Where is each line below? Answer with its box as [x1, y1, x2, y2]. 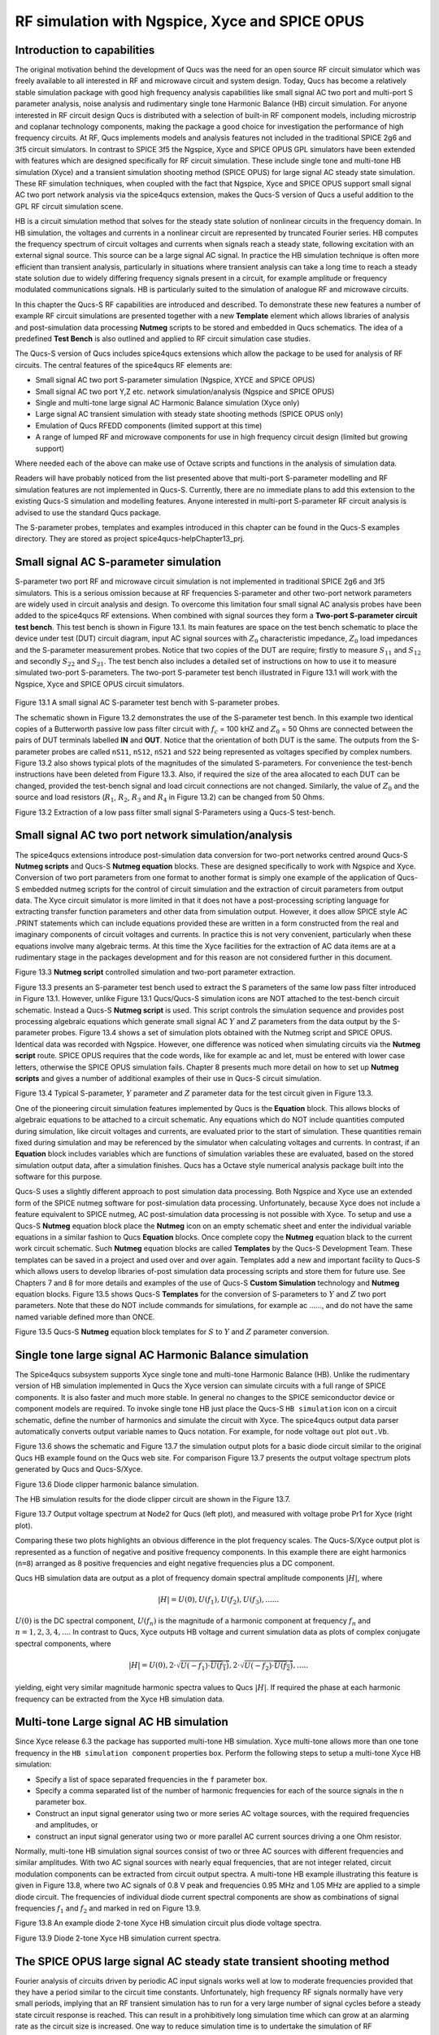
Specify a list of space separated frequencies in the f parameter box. [35, 1775, 268, 1784]
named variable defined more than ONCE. [15, 1311, 155, 1322]
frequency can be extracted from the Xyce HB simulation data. [15, 1694, 225, 1704]
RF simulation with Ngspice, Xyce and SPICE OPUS [15, 12, 365, 30]
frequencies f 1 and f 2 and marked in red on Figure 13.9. [15, 1903, 202, 1915]
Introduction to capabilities [15, 43, 155, 57]
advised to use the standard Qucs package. [15, 507, 162, 517]
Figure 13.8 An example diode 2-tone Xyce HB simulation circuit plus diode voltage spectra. [15, 1918, 322, 1928]
